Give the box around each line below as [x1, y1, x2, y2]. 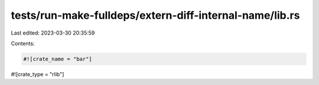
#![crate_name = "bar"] [23, 56, 93, 62]
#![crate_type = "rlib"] [11, 70, 64, 77]
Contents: [11, 40, 35, 47]
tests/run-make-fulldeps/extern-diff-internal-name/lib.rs [11, 9, 300, 22]
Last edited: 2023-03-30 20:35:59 [11, 29, 95, 36]
